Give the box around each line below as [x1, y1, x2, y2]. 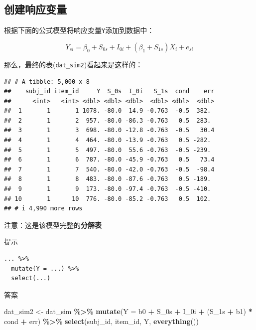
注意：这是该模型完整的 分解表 [4, 219, 102, 230]
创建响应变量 [4, 1, 67, 17]
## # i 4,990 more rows [4, 205, 83, 212]
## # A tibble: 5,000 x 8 [4, 78, 90, 85]
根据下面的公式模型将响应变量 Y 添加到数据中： [4, 25, 154, 35]
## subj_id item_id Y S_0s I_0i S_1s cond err [4, 88, 215, 95]
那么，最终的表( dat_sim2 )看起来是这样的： [4, 59, 143, 69]
